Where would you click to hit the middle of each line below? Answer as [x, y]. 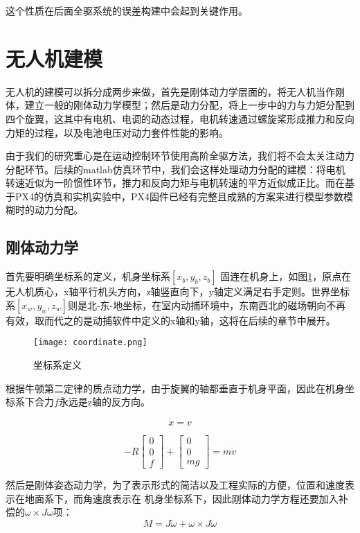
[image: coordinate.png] [90, 343]
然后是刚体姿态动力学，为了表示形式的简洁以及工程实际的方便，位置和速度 [175, 485]
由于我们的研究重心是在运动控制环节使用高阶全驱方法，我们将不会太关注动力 [180, 156]
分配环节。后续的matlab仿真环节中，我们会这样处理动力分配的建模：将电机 [175, 169]
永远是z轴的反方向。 [105, 402]
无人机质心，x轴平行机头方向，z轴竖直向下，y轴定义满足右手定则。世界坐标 [178, 291]
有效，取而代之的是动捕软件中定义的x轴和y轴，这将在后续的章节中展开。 [171, 320]
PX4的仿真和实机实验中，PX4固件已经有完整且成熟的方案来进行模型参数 [179, 196]
